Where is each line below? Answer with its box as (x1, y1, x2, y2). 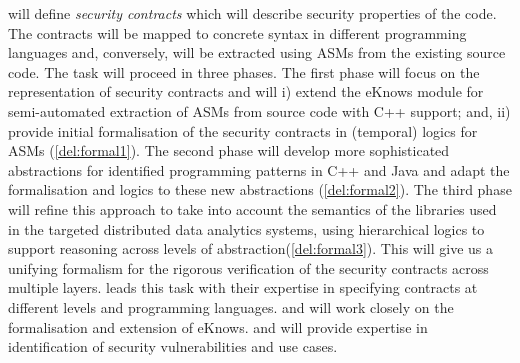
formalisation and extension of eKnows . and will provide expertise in (8, 316, 428, 337)
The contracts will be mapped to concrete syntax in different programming (8, 22, 467, 43)
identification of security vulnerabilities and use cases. (8, 336, 338, 357)
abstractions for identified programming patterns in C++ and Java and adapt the (8, 159, 510, 180)
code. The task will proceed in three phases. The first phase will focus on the (8, 61, 480, 82)
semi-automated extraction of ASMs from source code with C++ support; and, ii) (8, 100, 511, 121)
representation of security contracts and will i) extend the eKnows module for (8, 81, 484, 102)
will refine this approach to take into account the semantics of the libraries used (8, 198, 497, 219)
